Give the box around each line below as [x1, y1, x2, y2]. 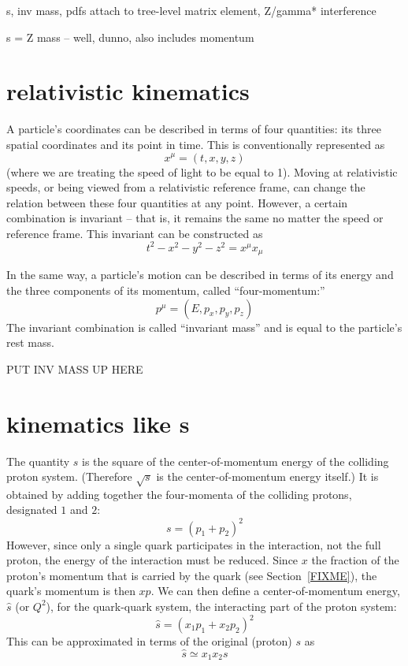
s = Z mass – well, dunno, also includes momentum [6, 28, 254, 45]
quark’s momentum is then [6, 582, 135, 599]
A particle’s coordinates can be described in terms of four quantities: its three [6, 121, 381, 137]
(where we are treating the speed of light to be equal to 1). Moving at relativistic [6, 163, 398, 180]
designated [6, 501, 57, 518]
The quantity [6, 452, 70, 469]
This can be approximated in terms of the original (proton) [6, 633, 292, 649]
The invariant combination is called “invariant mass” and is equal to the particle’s [6, 318, 402, 335]
